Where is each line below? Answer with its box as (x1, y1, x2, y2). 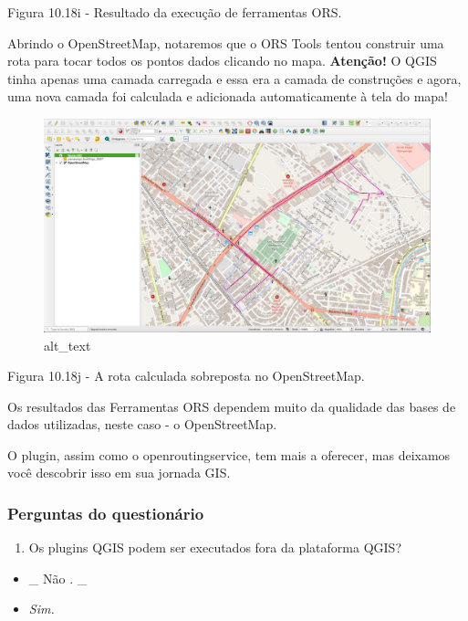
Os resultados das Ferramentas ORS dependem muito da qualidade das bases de (7, 396, 456, 416)
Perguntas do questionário (7, 501, 204, 524)
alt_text (44, 335, 91, 354)
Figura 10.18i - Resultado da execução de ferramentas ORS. (7, 3, 342, 21)
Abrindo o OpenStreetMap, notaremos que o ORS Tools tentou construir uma (7, 33, 444, 52)
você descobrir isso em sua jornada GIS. (7, 463, 231, 482)
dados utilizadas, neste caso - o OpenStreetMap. (7, 415, 277, 434)
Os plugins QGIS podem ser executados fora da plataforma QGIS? (28, 538, 401, 557)
